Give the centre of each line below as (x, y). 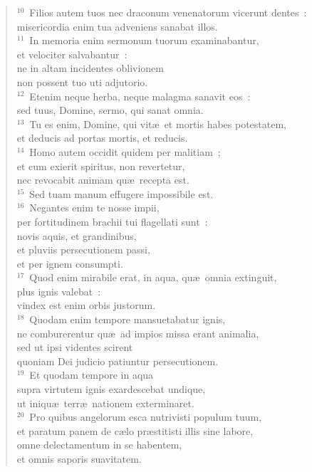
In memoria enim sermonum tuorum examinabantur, (144, 40)
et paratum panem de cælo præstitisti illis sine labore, (135, 430)
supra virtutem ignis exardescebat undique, (111, 389)
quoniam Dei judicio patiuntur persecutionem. (118, 361)
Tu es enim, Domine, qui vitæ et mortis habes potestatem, (158, 124)
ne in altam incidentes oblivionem (90, 68)
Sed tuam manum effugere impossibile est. (121, 193)
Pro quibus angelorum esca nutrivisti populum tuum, (146, 417)
